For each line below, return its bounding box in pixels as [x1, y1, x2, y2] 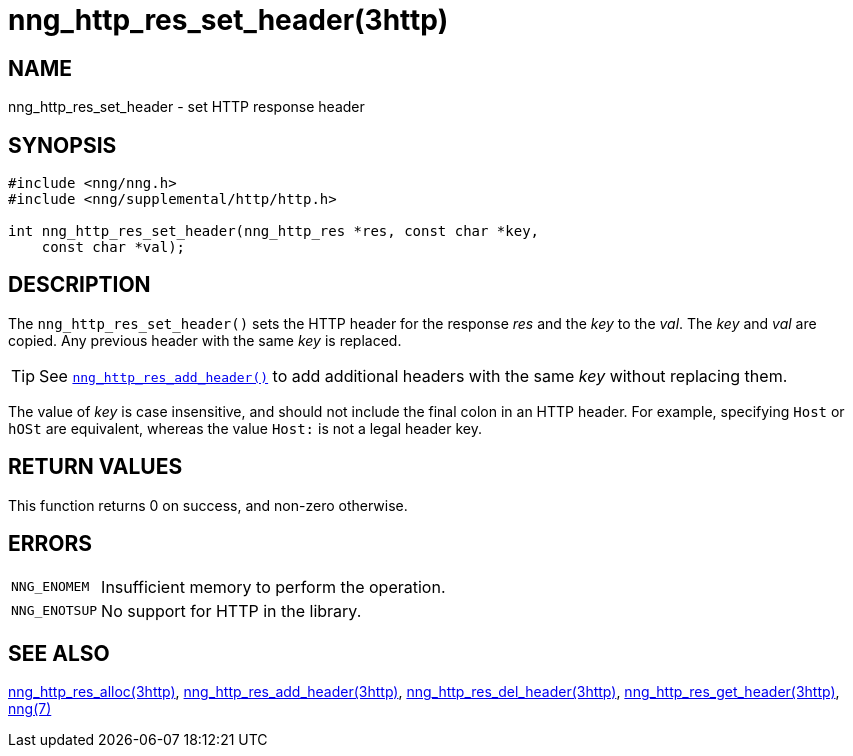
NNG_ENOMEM [11, 579, 90, 595]
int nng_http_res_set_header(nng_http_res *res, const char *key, [8, 223, 540, 240]
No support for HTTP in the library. [101, 600, 362, 621]
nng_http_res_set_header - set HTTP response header [8, 98, 365, 116]
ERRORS [8, 531, 93, 557]
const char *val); [41, 239, 186, 256]
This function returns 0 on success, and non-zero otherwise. [8, 496, 408, 514]
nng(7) [8, 700, 52, 718]
